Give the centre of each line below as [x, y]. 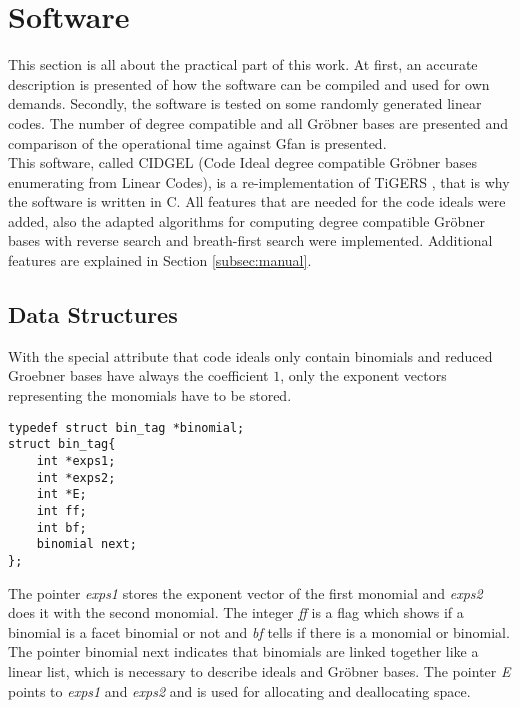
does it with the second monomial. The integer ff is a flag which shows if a [236, 612]
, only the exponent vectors [363, 375]
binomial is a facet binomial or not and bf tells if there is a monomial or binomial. [259, 631]
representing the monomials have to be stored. [150, 395]
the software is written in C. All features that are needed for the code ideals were [257, 201]
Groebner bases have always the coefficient [138, 375]
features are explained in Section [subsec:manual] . [160, 260]
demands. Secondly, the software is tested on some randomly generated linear [245, 103]
